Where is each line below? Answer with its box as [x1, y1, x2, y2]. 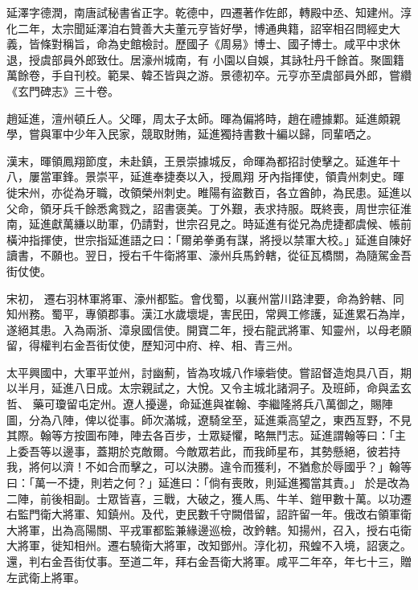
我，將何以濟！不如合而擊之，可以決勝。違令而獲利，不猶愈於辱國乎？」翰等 [6, 458, 412, 475]
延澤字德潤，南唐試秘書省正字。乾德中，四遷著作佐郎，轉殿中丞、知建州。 [6, 4, 400, 20]
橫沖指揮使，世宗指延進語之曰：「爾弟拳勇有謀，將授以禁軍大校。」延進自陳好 [6, 231, 412, 248]
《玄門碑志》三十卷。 [6, 82, 119, 99]
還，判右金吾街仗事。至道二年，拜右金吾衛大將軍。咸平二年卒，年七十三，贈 [6, 553, 412, 569]
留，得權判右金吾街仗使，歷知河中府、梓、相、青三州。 [6, 337, 299, 354]
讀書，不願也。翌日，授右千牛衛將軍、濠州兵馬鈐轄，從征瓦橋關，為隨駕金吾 [6, 247, 412, 264]
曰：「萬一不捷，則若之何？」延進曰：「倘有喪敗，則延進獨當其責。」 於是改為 [6, 474, 410, 491]
